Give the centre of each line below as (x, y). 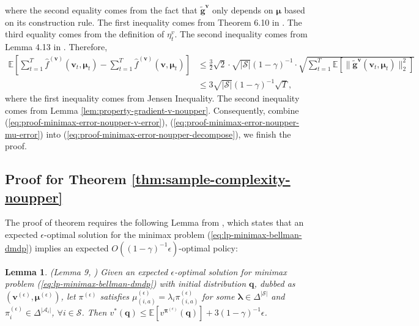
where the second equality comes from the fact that (101, 10)
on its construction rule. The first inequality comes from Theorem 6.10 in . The (154, 22)
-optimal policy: (208, 247)
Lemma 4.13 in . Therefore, (56, 46)
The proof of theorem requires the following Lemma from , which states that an (154, 222)
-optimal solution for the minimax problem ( (128, 235)
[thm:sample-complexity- (211, 179)
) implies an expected (69, 247)
